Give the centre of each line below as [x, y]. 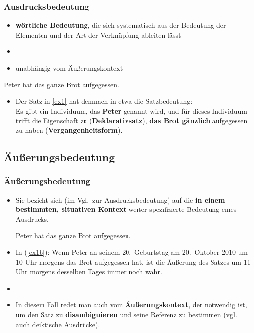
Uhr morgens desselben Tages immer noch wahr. [89, 271]
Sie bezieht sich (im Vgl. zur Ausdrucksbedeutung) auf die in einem [120, 199]
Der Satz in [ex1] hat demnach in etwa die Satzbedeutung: [104, 101]
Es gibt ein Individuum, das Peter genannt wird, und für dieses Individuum [131, 110]
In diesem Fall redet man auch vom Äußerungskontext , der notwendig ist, [131, 305]
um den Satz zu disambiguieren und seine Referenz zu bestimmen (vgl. [126, 314]
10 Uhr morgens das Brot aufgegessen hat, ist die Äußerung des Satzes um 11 [133, 262]
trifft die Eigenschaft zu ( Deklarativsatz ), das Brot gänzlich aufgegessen [131, 120]
